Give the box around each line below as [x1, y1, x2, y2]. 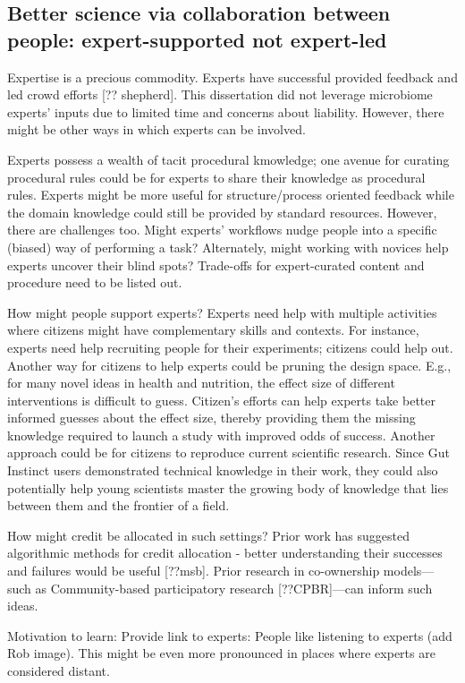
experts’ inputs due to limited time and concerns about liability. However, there [7, 102, 444, 121]
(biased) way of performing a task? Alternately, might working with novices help [7, 237, 449, 256]
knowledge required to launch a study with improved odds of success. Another [7, 425, 435, 444]
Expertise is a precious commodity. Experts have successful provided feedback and [7, 67, 458, 86]
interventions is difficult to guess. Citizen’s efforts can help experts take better [7, 390, 435, 409]
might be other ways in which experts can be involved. [7, 120, 306, 139]
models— [383, 561, 435, 580]
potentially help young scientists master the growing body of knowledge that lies [7, 478, 449, 497]
